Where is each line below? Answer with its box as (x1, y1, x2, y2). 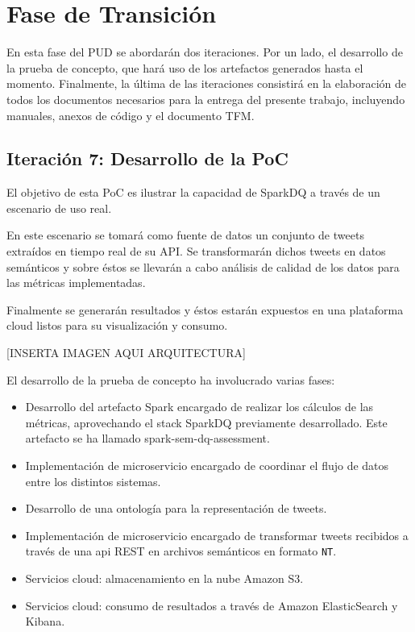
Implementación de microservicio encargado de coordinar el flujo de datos (25, 457, 389, 474)
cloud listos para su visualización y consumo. (6, 317, 228, 334)
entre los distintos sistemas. (25, 472, 161, 489)
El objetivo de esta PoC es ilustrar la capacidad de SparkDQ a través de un (6, 184, 380, 201)
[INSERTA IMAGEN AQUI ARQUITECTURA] (6, 344, 246, 361)
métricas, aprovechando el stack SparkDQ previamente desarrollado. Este (25, 414, 388, 430)
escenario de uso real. (6, 199, 112, 216)
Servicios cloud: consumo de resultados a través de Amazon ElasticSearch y (25, 597, 398, 613)
